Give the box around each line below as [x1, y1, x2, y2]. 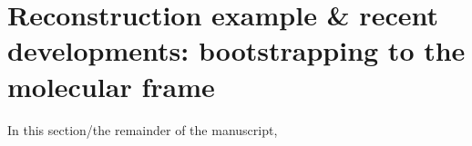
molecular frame [7, 67, 215, 104]
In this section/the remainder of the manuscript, [7, 120, 278, 139]
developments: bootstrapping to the [7, 32, 466, 69]
